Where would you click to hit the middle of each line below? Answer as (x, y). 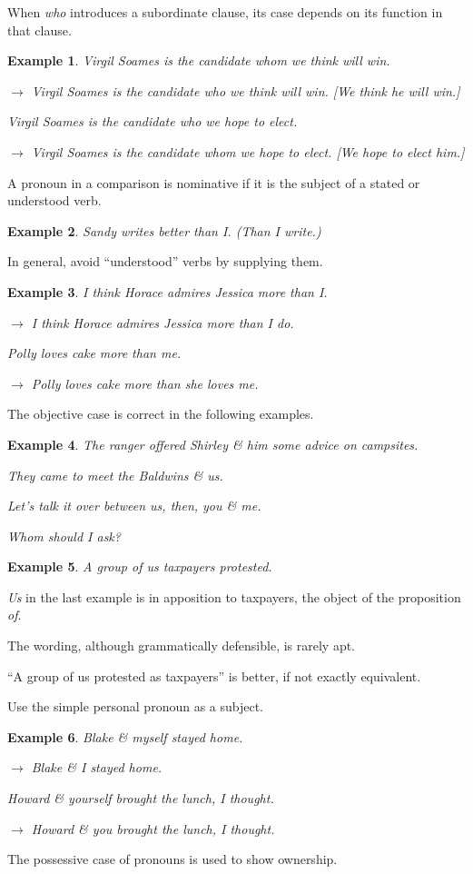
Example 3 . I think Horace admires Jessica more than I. (168, 291)
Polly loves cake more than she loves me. (145, 383)
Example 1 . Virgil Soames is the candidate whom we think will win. (199, 60)
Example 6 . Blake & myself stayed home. (125, 736)
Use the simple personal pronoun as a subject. (136, 706)
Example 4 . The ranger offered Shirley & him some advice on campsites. (213, 444)
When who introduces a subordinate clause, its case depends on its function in (225, 12)
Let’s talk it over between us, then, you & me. (134, 506)
